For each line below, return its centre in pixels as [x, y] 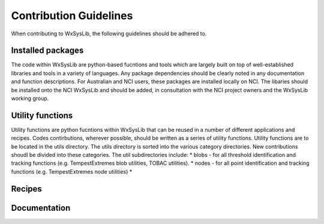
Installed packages [47, 51]
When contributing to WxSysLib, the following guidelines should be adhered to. [109, 34]
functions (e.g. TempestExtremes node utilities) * [72, 171]
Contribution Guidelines [72, 16]
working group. [30, 98]
